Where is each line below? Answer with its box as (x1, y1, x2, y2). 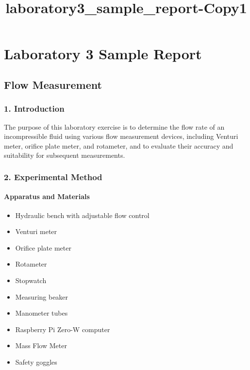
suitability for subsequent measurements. (4, 150, 125, 160)
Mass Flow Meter (15, 340, 67, 351)
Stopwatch (15, 275, 47, 285)
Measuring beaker (15, 291, 68, 302)
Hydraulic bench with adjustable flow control (15, 210, 150, 220)
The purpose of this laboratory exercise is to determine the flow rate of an (4, 121, 225, 132)
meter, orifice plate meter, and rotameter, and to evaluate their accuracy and (4, 140, 233, 151)
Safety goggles (15, 356, 57, 367)
